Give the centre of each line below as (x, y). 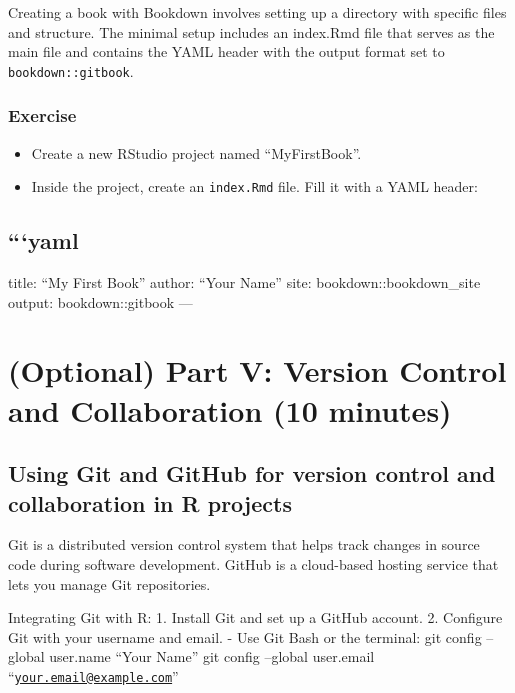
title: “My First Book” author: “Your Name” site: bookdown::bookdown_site (244, 282)
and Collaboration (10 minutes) (230, 409)
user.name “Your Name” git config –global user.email (212, 656)
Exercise (42, 115)
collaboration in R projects (150, 502)
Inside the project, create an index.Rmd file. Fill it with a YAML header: (254, 186)
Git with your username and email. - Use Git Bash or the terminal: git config (245, 636)
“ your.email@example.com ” (93, 676)
